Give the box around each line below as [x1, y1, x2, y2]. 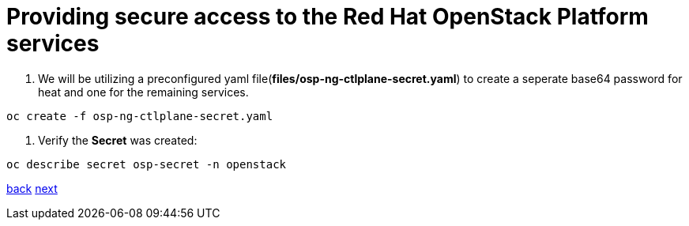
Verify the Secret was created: [38, 133, 198, 147]
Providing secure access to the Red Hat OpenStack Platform [6, 3, 649, 30]
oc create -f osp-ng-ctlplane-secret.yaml [6, 109, 273, 122]
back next [6, 181, 58, 195]
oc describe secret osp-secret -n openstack [6, 157, 287, 171]
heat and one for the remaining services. [38, 85, 249, 99]
